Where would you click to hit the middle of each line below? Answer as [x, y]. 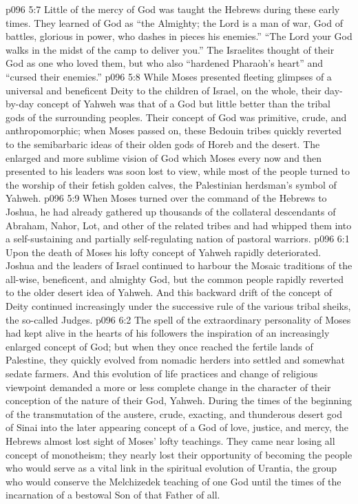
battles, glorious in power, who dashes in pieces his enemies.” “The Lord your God [179, 36]
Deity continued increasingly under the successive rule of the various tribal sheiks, [178, 306]
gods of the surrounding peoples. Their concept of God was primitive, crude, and [176, 117]
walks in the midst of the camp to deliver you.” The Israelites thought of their [170, 49]
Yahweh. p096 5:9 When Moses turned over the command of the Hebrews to [166, 198]
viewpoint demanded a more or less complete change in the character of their [168, 387]
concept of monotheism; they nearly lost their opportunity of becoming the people [179, 454]
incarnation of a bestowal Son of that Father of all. [113, 495]
